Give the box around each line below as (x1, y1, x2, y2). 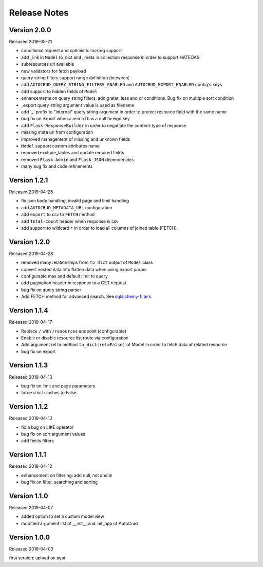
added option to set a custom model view (21, 513, 104, 519)
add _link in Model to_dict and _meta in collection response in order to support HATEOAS (21, 54, 200, 60)
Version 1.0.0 (9, 533, 50, 541)
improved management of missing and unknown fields (21, 136, 131, 142)
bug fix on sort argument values (21, 431, 85, 437)
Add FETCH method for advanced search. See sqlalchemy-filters (21, 293, 151, 299)
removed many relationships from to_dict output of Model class (21, 259, 153, 265)
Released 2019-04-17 (9, 319, 52, 325)
